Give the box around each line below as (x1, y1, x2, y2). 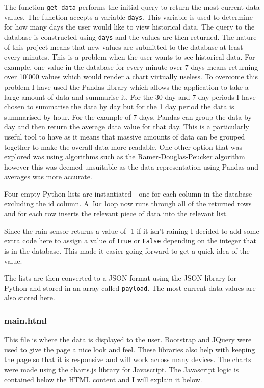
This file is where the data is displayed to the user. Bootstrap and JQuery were (4, 334, 252, 345)
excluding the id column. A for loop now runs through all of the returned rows (4, 198, 252, 209)
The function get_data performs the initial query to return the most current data (4, 2, 260, 12)
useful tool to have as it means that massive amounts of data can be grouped (4, 131, 245, 142)
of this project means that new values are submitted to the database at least (4, 41, 243, 52)
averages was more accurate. (4, 171, 92, 182)
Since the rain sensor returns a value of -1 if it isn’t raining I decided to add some (4, 225, 259, 236)
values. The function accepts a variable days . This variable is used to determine (4, 11, 253, 22)
